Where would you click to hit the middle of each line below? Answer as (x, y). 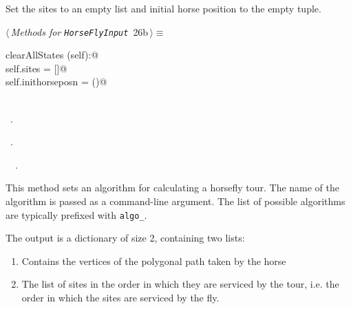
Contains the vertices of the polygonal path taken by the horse (154, 260)
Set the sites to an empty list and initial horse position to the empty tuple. (163, 8)
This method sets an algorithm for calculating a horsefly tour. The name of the (173, 188)
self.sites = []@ (36, 68)
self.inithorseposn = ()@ (56, 82)
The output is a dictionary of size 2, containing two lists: (125, 238)
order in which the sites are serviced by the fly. (120, 298)
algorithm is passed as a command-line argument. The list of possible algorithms (175, 201)
